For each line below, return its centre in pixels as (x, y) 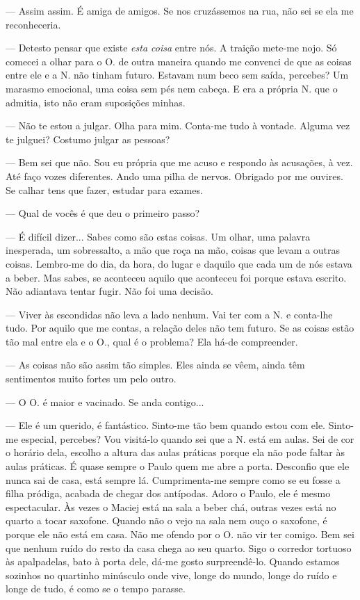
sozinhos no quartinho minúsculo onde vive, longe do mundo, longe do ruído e (171, 575)
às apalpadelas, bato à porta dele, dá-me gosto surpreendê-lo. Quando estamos (173, 561)
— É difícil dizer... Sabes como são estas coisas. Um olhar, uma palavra (158, 236)
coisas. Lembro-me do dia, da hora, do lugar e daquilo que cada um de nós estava (179, 263)
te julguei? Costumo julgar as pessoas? (88, 139)
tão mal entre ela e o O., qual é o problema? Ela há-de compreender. (152, 341)
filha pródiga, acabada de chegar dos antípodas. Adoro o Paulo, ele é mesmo (168, 493)
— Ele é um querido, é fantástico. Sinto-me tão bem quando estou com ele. (166, 425)
